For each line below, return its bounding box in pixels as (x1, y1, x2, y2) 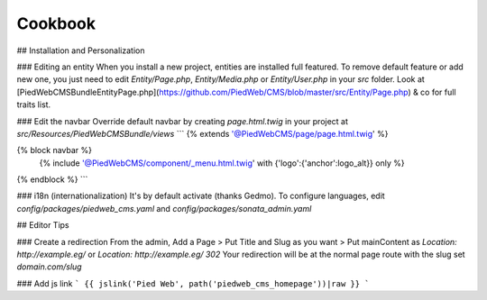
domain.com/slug (16, 261, 82, 272)
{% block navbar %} (16, 145, 92, 156)
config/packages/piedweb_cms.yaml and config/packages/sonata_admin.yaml (16, 203, 312, 214)
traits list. (16, 99, 51, 110)
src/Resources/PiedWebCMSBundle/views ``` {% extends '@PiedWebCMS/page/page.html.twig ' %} (16, 128, 389, 139)
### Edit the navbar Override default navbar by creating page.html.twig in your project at (16, 115, 349, 126)
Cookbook (16, 14, 96, 33)
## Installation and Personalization (16, 45, 145, 56)
